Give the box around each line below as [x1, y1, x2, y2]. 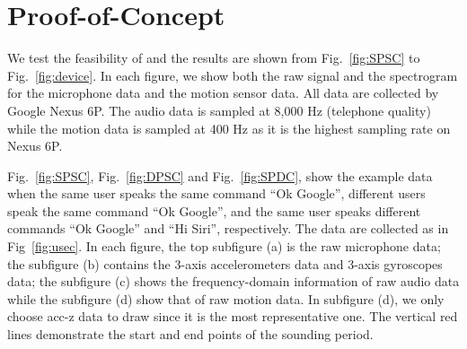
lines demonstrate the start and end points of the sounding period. [7, 325, 374, 344]
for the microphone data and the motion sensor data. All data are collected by [7, 83, 439, 102]
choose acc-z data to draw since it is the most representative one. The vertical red [7, 307, 458, 326]
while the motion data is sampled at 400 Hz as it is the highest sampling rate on [7, 118, 451, 137]
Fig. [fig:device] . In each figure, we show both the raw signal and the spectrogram [7, 65, 458, 84]
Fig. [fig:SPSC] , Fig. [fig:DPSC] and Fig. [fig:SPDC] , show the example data [7, 166, 433, 185]
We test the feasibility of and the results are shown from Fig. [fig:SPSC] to [7, 48, 420, 67]
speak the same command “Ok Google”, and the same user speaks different [7, 201, 421, 220]
